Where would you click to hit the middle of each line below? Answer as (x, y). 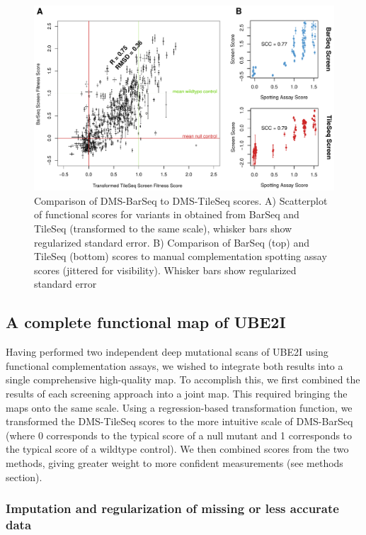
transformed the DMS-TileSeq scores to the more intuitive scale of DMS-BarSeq (179, 421)
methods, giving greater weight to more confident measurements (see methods (175, 462)
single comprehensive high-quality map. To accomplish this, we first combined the (183, 379)
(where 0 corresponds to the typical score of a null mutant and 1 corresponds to (179, 435)
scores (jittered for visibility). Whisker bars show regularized (165, 270)
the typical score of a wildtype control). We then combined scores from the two (177, 449)
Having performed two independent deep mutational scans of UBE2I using (167, 352)
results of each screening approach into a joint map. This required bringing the (177, 393)
